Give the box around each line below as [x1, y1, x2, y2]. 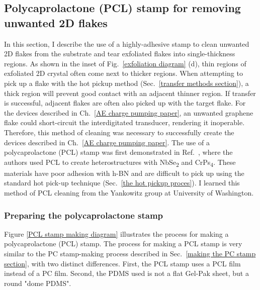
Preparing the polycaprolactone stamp [4, 209, 163, 221]
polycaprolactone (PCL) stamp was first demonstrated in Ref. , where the [4, 147, 233, 157]
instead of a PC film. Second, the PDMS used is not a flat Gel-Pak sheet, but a [4, 268, 249, 278]
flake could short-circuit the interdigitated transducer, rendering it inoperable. [4, 117, 245, 128]
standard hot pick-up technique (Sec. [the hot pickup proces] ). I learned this [4, 177, 240, 188]
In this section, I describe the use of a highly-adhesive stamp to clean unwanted [4, 38, 249, 49]
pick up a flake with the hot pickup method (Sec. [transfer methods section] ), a [4, 77, 249, 88]
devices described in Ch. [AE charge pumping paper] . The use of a [4, 137, 210, 147]
